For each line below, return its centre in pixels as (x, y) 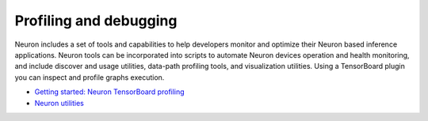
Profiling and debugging (96, 21)
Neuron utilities (59, 103)
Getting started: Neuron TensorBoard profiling (110, 92)
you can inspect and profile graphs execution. (90, 77)
